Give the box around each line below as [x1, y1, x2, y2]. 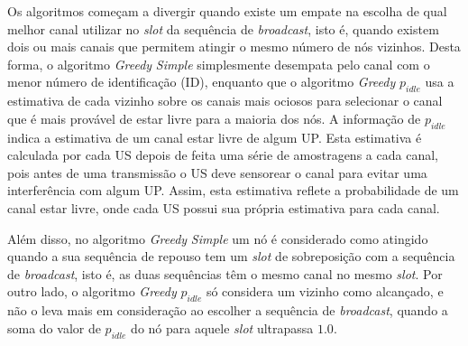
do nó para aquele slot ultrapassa [131, 318, 314, 337]
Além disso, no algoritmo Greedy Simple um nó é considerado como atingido [7, 229, 428, 248]
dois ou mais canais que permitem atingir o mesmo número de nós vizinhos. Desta [7, 37, 461, 56]
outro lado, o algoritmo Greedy [7, 282, 177, 301]
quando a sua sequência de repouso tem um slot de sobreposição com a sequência [7, 247, 455, 266]
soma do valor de [7, 318, 101, 337]
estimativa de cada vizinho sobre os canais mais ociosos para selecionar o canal [7, 91, 443, 110]
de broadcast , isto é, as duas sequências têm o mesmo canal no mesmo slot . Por [7, 264, 443, 283]
